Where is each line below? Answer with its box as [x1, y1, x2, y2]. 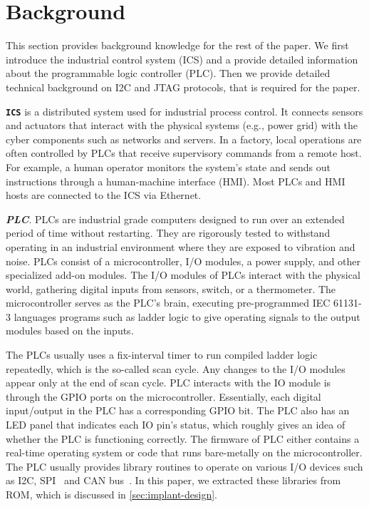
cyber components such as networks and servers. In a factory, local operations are [6, 131, 362, 146]
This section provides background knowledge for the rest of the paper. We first [6, 38, 349, 53]
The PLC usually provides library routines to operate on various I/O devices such [6, 459, 363, 473]
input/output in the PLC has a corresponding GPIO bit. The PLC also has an [6, 403, 350, 418]
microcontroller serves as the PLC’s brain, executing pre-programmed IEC [6, 295, 331, 310]
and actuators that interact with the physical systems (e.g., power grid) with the [6, 118, 358, 133]
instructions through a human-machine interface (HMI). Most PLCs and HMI [6, 173, 345, 188]
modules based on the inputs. [6, 323, 134, 338]
